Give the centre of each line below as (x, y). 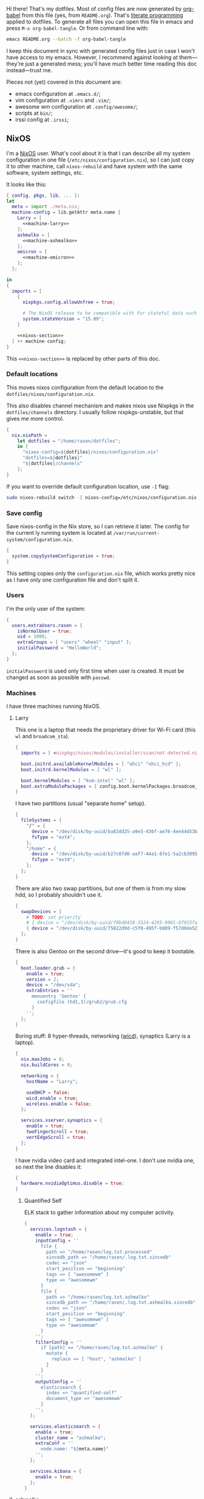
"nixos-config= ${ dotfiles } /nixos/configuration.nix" (90, 452)
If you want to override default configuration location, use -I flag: (88, 486)
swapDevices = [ (41, 911)
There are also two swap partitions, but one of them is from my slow (100, 888)
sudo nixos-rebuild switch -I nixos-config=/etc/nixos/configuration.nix (102, 497)
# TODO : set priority (53, 917)
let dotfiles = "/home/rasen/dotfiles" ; (69, 441)
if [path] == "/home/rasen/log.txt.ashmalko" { (102, 1348)
